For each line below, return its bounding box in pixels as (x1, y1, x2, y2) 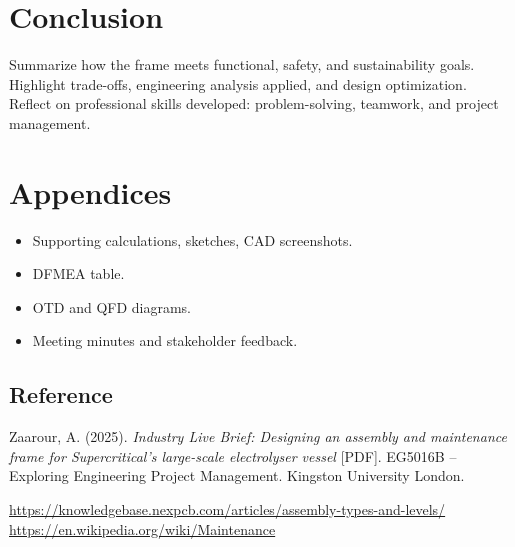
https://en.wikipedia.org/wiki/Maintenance (9, 518, 276, 539)
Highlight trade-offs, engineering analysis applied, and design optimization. (9, 73, 467, 94)
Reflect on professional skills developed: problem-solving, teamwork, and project (9, 93, 499, 114)
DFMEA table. (32, 263, 125, 284)
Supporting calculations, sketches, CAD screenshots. (32, 229, 353, 250)
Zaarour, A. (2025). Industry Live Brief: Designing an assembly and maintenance (9, 426, 507, 447)
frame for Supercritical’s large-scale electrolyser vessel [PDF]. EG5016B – (9, 445, 457, 466)
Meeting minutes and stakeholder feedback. (32, 330, 298, 351)
